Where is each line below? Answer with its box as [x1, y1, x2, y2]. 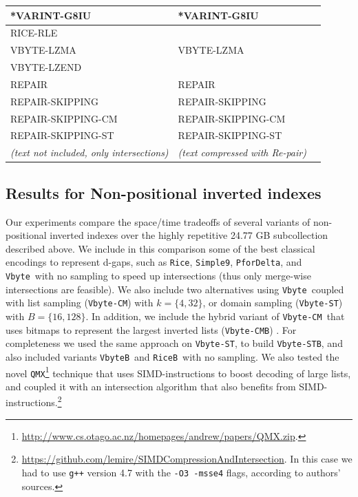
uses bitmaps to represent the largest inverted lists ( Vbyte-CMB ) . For [6, 322, 297, 337]
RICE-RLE [10, 25, 58, 40]
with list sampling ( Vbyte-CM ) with [6, 295, 154, 310]
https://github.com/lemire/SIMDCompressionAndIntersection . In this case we [21, 452, 352, 466]
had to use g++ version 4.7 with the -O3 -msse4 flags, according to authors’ [21, 465, 341, 479]
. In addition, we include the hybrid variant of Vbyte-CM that [85, 308, 345, 323]
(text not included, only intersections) [10, 145, 169, 160]
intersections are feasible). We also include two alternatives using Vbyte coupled [6, 282, 344, 296]
